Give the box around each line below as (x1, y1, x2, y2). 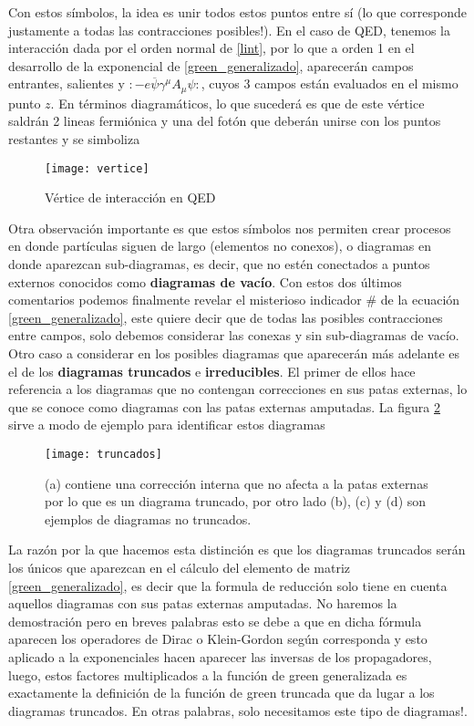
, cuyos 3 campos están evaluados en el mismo (201, 74, 459, 93)
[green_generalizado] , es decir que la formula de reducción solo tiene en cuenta (8, 576, 448, 595)
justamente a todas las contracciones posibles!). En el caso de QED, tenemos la (8, 20, 450, 39)
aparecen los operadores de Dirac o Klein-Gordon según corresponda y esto (8, 629, 428, 648)
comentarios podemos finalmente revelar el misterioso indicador (8, 290, 362, 309)
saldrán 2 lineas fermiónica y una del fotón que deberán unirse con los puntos (8, 111, 441, 130)
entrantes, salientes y (8, 74, 125, 93)
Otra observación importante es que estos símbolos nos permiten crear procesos (8, 218, 451, 237)
